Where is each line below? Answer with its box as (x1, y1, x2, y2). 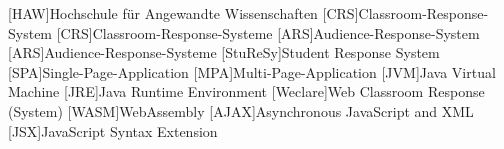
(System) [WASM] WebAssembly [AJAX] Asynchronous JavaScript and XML (8, 100, 474, 121)
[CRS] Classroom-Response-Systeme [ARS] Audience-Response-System (56, 22, 480, 43)
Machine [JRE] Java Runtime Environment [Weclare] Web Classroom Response (8, 81, 485, 102)
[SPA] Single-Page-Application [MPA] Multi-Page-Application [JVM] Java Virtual (8, 61, 496, 82)
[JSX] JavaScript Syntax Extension (8, 120, 218, 141)
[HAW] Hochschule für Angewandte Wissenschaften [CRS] (8, 3, 359, 23)
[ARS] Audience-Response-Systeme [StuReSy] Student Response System (8, 42, 440, 63)
